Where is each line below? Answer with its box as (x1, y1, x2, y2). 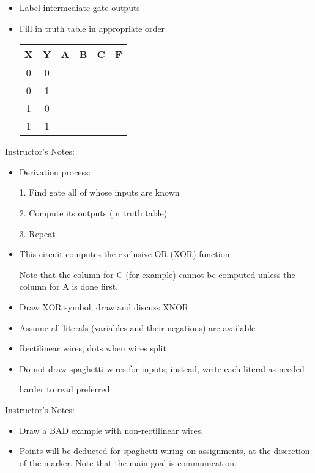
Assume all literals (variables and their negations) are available (19, 321, 256, 334)
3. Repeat (19, 227, 56, 240)
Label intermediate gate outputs (19, 1, 140, 13)
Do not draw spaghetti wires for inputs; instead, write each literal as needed (19, 362, 305, 375)
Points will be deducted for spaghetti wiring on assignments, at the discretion (19, 444, 310, 457)
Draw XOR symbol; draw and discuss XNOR (19, 300, 189, 313)
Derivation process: (19, 165, 91, 178)
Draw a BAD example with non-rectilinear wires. (19, 424, 204, 436)
